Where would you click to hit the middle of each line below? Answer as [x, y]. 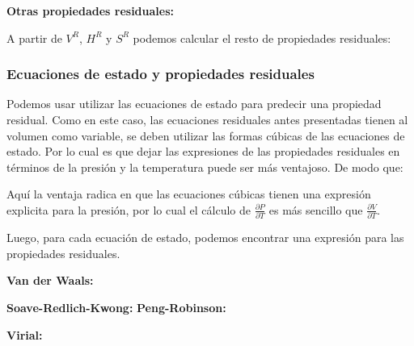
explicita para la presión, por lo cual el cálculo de [129, 209]
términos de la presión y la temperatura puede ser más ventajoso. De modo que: [205, 167]
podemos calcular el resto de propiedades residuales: [262, 38]
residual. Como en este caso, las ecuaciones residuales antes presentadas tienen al [207, 119]
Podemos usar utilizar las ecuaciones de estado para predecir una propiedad [194, 104]
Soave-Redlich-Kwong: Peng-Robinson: [116, 308]
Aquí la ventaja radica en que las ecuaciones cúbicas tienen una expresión [189, 194]
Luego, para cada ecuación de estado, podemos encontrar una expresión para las [205, 238]
